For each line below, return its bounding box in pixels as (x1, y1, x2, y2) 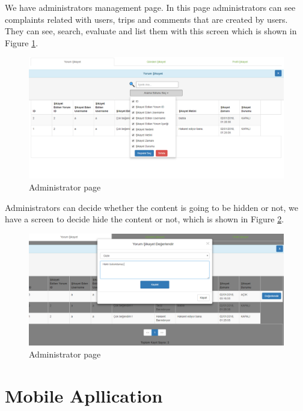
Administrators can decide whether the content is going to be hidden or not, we (5, 201, 299, 213)
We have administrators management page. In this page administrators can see (5, 1, 296, 13)
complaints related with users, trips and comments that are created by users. (5, 13, 288, 25)
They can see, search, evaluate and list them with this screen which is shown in (5, 25, 297, 37)
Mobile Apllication (5, 383, 163, 407)
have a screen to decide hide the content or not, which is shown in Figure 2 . (5, 213, 284, 225)
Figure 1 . (5, 36, 38, 49)
